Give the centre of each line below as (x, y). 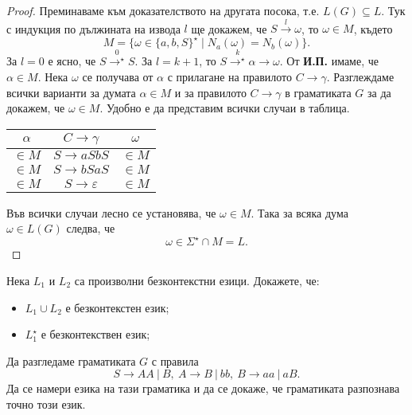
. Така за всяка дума (299, 212)
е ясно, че (72, 61)
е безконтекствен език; (95, 334)
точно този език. (46, 403)
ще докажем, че (229, 28)
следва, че (91, 228)
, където (373, 28)
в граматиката (318, 92)
